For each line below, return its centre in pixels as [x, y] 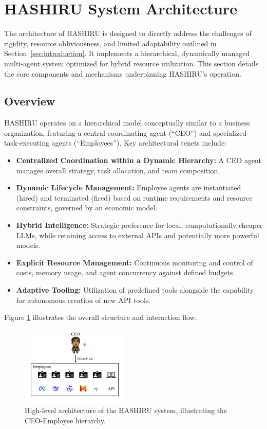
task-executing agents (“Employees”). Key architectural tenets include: [115, 143]
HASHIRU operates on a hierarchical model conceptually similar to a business [127, 123]
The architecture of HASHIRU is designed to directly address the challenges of [128, 33]
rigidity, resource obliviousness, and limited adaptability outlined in [110, 43]
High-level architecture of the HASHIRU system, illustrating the [126, 410]
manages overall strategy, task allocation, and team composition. [118, 170]
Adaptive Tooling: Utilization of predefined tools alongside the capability [135, 290]
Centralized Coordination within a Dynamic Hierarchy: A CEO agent [139, 160]
